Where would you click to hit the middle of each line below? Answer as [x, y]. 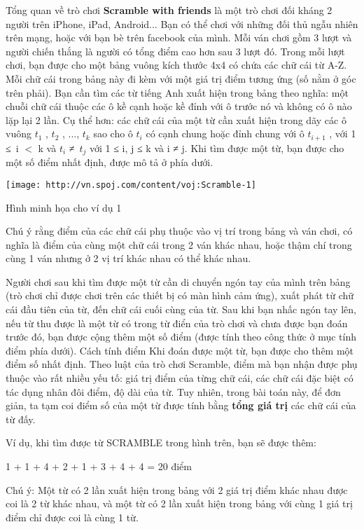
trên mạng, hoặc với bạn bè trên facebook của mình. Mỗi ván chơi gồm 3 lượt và [179, 37]
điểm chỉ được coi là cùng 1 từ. [72, 517]
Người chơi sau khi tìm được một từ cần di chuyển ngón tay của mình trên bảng [178, 281]
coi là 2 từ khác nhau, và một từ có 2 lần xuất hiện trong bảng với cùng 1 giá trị [179, 503]
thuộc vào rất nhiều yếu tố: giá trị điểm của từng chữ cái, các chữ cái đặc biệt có [180, 378]
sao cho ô [113, 133]
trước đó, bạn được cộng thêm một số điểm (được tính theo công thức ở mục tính [181, 337]
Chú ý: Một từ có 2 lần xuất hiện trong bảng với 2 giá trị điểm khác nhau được [177, 489]
